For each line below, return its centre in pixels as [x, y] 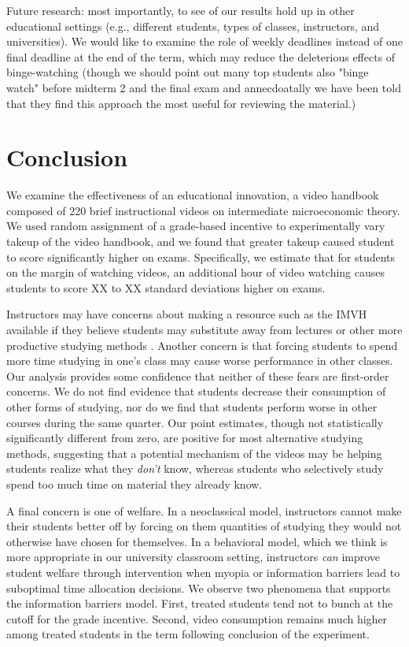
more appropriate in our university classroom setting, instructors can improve [193, 557]
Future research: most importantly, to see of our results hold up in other [181, 10]
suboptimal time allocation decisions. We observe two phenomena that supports [199, 588]
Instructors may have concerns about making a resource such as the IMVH [187, 314]
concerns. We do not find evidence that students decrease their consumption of [196, 391]
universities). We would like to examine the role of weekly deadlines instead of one [204, 41]
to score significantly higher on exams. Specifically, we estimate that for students [201, 257]
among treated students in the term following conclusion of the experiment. [188, 634]
